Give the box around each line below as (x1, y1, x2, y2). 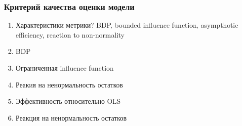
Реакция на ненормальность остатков (15, 112, 127, 123)
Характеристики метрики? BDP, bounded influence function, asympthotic (15, 20, 238, 30)
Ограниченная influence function (15, 63, 114, 73)
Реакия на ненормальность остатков (15, 79, 123, 89)
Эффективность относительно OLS (15, 96, 121, 106)
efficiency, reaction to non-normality (15, 29, 124, 40)
